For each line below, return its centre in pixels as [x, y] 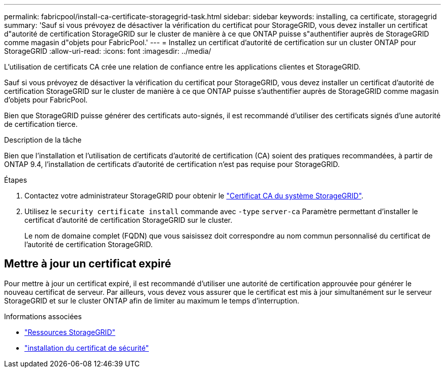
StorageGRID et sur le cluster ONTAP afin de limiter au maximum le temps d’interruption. [152, 300]
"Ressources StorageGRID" [70, 332]
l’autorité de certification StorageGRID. [89, 244]
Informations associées [43, 316]
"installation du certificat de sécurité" [87, 348]
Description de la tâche [43, 140]
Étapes [16, 180]
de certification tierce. [41, 124]
